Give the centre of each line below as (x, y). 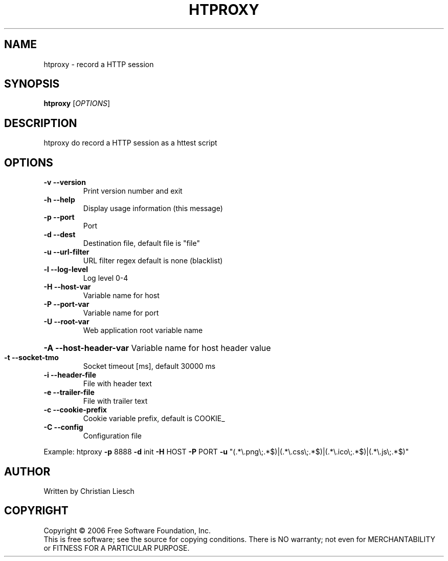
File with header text (117, 384)
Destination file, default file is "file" (141, 243)
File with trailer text (115, 401)
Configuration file (112, 436)
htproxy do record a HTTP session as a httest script (130, 143)
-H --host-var (67, 287)
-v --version (65, 182)
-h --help (59, 200)
